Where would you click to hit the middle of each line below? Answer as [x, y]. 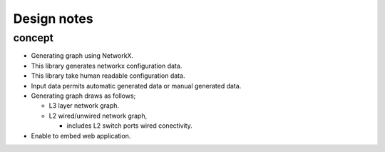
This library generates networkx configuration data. [107, 66]
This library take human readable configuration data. [108, 76]
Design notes [53, 19]
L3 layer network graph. [84, 106]
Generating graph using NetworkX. [82, 56]
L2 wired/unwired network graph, [98, 116]
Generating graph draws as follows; [83, 96]
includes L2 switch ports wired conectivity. [129, 126]
